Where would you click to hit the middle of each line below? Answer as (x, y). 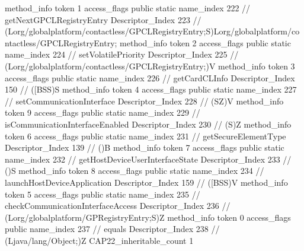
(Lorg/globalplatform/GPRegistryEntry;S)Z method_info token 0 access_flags (148, 217)
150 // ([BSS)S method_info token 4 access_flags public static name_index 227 (151, 89)
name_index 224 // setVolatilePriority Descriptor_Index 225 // (122, 54)
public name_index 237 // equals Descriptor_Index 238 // (112, 229)
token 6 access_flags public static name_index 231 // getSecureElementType (145, 136)
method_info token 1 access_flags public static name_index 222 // (128, 8)
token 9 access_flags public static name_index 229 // (103, 112)
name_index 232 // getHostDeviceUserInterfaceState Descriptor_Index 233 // (148, 159)
